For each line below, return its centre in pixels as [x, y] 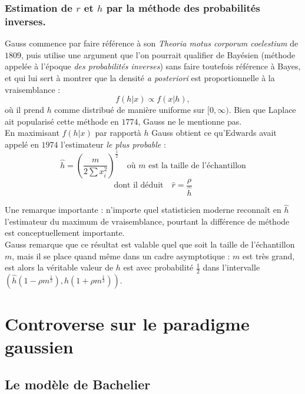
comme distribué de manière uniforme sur [130, 110]
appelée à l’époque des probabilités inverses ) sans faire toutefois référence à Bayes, [153, 66]
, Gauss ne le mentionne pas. [190, 121]
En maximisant [32, 133]
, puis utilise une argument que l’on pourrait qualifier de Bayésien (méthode [158, 54]
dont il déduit [139, 186]
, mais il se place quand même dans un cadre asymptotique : [121, 256]
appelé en [22, 144]
